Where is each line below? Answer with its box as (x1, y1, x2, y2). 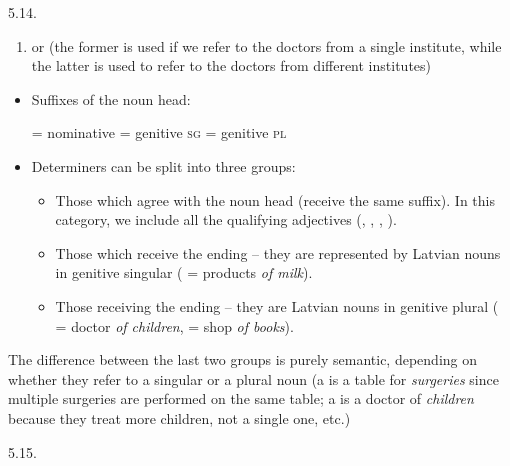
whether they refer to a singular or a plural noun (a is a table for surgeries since (8, 368, 499, 389)
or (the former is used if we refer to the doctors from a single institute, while (31, 35, 502, 56)
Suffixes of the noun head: (31, 88, 191, 109)
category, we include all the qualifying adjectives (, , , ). (55, 209, 397, 230)
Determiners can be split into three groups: (31, 155, 296, 176)
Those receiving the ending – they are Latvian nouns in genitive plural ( (55, 295, 499, 316)
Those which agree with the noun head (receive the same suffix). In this (55, 189, 495, 210)
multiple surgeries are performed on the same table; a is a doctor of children (8, 388, 474, 409)
